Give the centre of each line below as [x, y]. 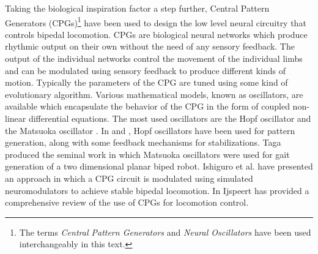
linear [16, 118]
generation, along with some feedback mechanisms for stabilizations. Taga [143, 142]
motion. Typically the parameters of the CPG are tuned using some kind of [146, 82]
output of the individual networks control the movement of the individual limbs [154, 58]
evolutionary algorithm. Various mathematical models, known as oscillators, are [154, 94]
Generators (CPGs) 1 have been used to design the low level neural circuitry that [156, 21]
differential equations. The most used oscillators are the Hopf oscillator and [170, 118]
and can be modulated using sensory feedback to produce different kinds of [145, 70]
